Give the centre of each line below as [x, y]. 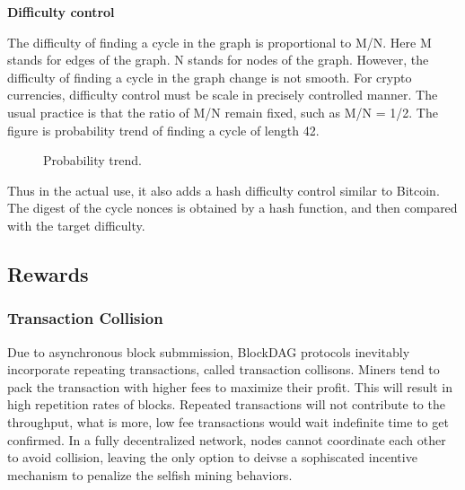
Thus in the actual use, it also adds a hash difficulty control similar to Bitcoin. [224, 190]
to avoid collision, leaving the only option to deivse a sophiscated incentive [212, 457]
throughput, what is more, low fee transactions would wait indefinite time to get [228, 421]
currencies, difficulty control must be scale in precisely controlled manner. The [223, 95]
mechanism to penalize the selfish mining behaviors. [150, 474]
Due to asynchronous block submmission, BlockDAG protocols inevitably [209, 351]
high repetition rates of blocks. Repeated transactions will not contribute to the [226, 404]
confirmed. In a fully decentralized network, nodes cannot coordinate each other [227, 439]
